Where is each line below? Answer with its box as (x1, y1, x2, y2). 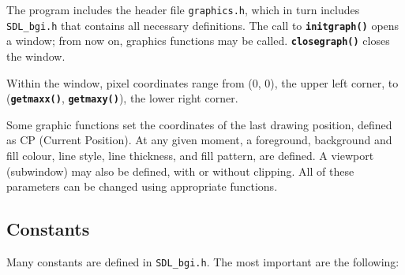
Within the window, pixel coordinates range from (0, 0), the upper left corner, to (6, 74, 399, 91)
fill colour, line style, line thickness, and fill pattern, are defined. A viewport (6, 147, 374, 163)
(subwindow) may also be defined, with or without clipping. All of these (6, 162, 354, 179)
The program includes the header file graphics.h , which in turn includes (6, 2, 360, 17)
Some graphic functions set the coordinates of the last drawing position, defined (6, 116, 392, 132)
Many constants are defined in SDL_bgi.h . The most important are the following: (6, 253, 399, 269)
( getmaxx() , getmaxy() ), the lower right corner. (6, 90, 238, 106)
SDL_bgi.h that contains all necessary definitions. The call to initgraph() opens (6, 17, 399, 33)
